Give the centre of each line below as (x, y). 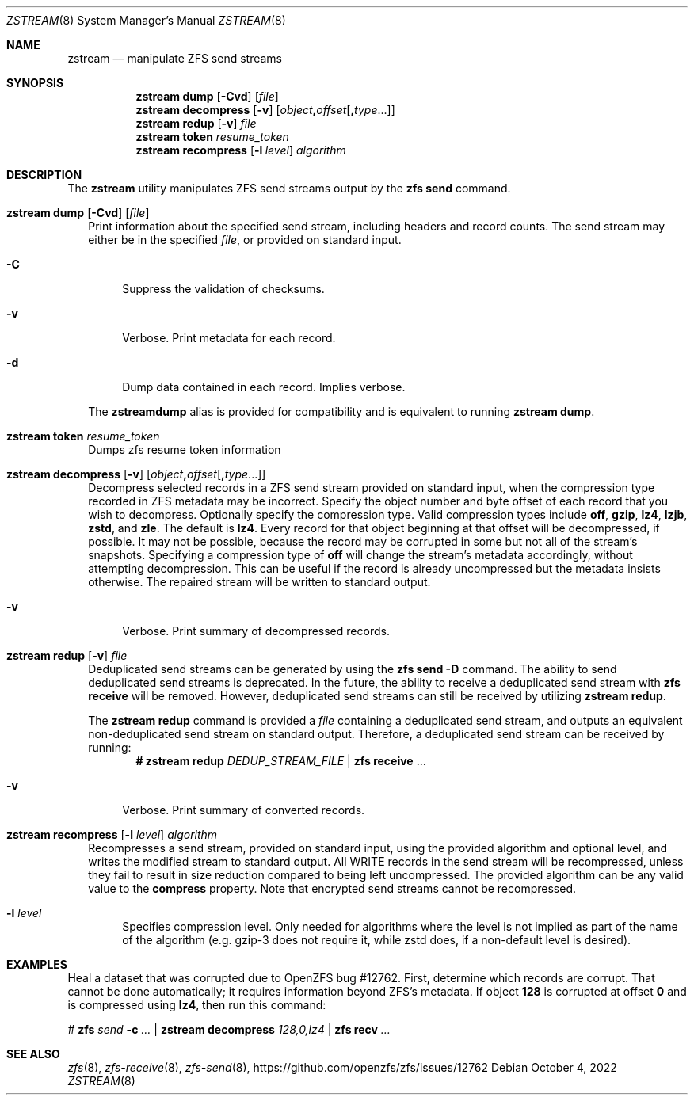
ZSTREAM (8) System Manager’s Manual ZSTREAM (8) (146, 20)
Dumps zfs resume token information (185, 450)
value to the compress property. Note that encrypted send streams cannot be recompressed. (332, 888)
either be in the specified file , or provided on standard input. (245, 240)
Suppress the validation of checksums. (223, 289)
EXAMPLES (37, 964)
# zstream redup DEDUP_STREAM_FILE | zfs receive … (281, 761)
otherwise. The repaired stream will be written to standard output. (259, 582)
